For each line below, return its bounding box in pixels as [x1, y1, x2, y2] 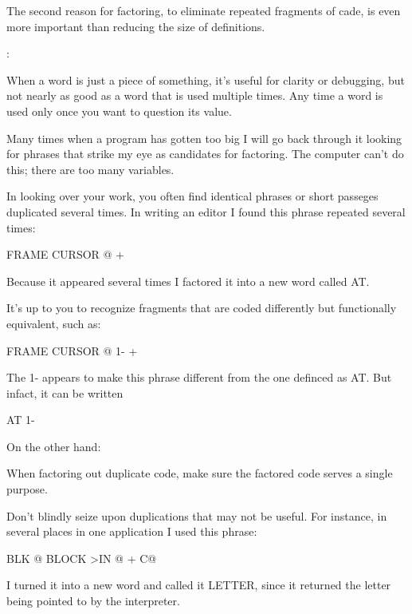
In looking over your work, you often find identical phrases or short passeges [6, 188, 379, 204]
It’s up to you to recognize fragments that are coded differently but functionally [6, 299, 397, 316]
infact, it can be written [6, 384, 124, 401]
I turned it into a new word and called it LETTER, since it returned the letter [6, 576, 391, 593]
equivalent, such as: [6, 315, 101, 331]
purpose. [6, 481, 48, 497]
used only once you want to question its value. [6, 102, 232, 119]
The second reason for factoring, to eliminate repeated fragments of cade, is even [6, 2, 401, 18]
